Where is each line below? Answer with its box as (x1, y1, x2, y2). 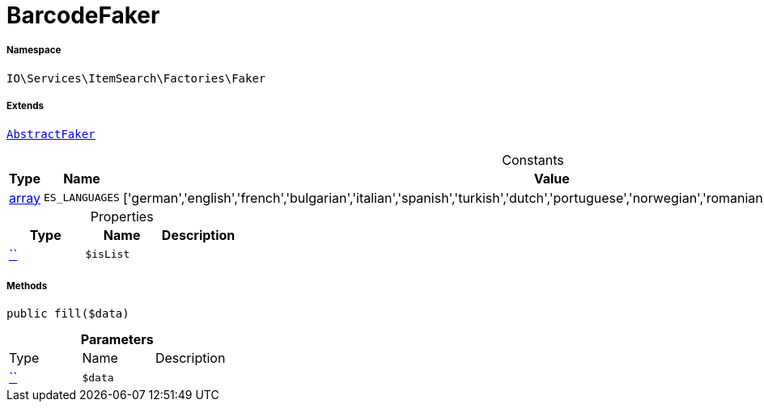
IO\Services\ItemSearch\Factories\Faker (6, 71, 266, 85)
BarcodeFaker (6, 2, 160, 29)
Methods (6, 280, 48, 292)
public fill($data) (6, 307, 129, 321)
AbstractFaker (6, 127, 95, 141)
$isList (85, 248, 130, 261)
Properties (90, 208, 154, 225)
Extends (6, 100, 45, 112)
